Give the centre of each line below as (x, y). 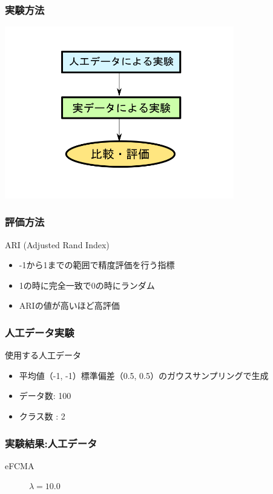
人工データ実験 (40, 332)
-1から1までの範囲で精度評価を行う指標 (97, 265)
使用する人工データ (43, 355)
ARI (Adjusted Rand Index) (57, 244)
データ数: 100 (45, 396)
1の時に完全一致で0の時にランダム (87, 285)
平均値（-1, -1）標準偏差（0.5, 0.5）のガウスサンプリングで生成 (144, 375)
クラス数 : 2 (42, 416)
